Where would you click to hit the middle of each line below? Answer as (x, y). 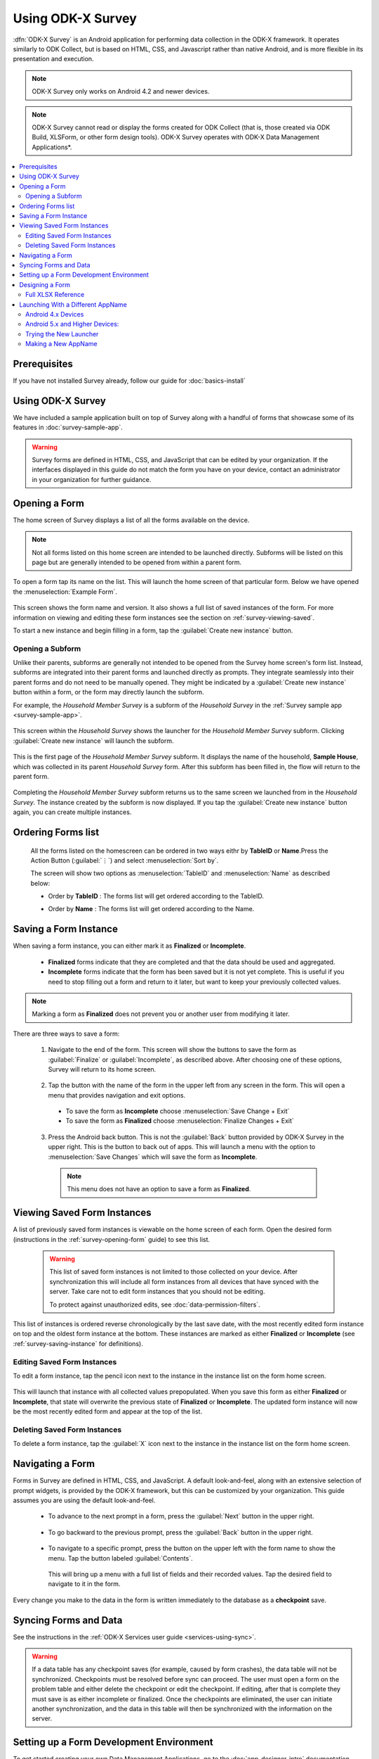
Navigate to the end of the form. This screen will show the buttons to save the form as (172, 1050)
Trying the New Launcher (62, 334)
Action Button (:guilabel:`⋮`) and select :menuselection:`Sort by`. (125, 860)
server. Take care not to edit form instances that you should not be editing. (157, 1292)
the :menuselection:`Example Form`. (65, 592)
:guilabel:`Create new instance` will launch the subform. (93, 741)
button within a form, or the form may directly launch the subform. (108, 692)
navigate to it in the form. (84, 1584)
